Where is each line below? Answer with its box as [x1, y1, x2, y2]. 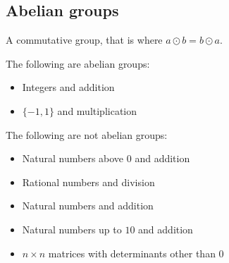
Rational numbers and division [22, 174, 155, 189]
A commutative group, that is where [6, 32, 163, 47]
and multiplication [57, 103, 137, 118]
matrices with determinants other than [48, 245, 216, 260]
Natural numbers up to [22, 221, 122, 236]
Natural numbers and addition [22, 198, 154, 213]
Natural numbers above [22, 151, 124, 166]
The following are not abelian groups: [6, 127, 168, 142]
